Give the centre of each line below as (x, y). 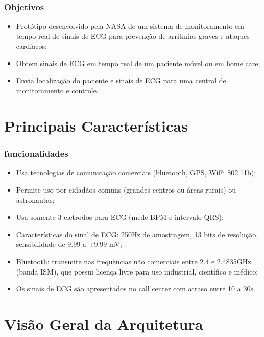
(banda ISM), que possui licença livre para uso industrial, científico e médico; (137, 271)
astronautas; (35, 199)
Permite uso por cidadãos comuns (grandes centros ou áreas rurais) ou (126, 189)
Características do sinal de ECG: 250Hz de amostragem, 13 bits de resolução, (137, 234)
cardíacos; (31, 46)
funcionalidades (36, 153)
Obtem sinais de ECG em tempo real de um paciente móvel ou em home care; (138, 63)
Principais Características (96, 125)
